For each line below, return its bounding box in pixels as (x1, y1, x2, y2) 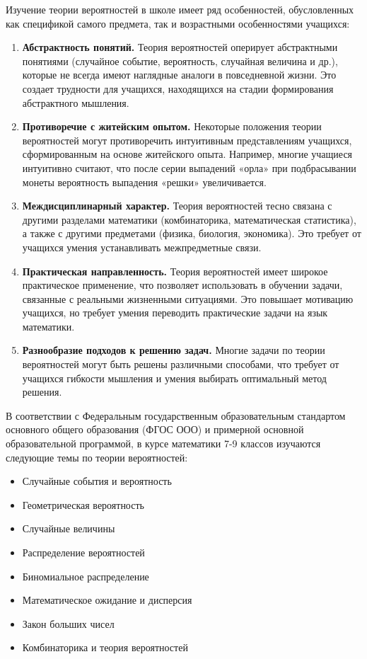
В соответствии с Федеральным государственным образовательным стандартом (6, 408, 346, 423)
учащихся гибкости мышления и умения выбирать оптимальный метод (22, 370, 327, 385)
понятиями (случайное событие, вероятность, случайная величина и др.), (22, 53, 338, 68)
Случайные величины (22, 521, 115, 536)
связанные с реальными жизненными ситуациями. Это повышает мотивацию (22, 291, 354, 306)
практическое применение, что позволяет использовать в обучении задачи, (22, 277, 343, 292)
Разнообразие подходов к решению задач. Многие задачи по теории (22, 343, 325, 357)
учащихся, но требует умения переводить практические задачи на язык (22, 305, 328, 320)
